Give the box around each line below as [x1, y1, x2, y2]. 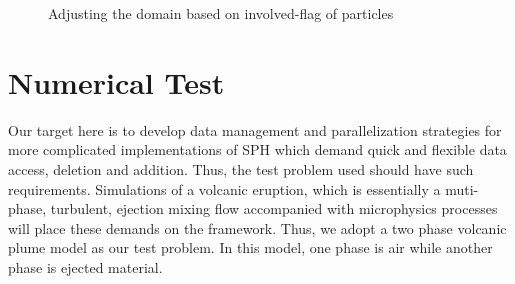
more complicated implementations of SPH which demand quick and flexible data [8, 139, 507, 160]
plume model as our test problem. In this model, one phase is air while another [8, 237, 493, 258]
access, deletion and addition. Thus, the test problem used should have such [8, 158, 474, 179]
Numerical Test [8, 61, 225, 102]
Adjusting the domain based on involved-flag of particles [48, 3, 394, 23]
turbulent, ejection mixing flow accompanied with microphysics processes [50, 198, 498, 219]
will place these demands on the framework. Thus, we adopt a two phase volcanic [8, 217, 507, 238]
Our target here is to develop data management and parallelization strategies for [8, 119, 502, 140]
